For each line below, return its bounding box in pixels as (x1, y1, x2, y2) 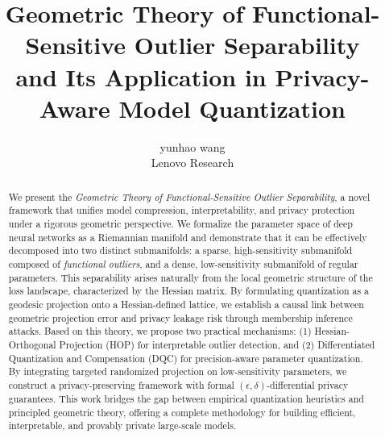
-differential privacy (267, 378, 349, 391)
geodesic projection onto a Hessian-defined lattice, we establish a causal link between (8, 297, 364, 311)
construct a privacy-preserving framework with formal (8, 378, 234, 391)
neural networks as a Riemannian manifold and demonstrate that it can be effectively (8, 230, 367, 244)
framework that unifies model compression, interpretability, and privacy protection (8, 203, 354, 217)
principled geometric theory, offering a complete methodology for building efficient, (8, 405, 356, 419)
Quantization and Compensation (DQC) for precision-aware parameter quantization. (8, 351, 363, 365)
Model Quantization (118, 91, 346, 124)
